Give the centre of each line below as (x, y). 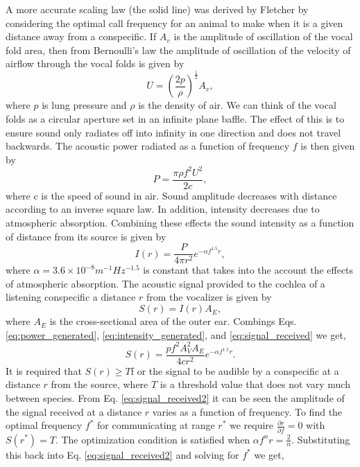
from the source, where (100, 384)
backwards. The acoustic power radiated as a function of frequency (148, 146)
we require (251, 425)
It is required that (44, 370)
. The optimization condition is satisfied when (153, 439)
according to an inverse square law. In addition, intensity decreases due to (163, 209)
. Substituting (321, 439)
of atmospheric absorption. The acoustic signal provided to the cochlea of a (165, 283)
